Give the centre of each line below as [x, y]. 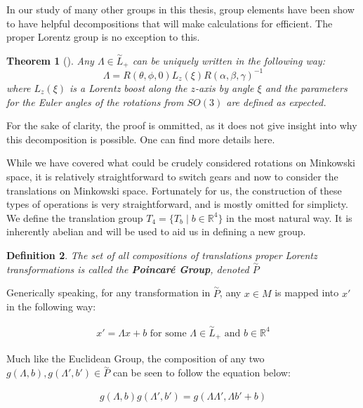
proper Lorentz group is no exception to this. [103, 37]
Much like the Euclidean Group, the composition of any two [136, 358]
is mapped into [307, 292]
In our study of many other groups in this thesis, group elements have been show [180, 9]
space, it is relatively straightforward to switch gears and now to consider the [172, 176]
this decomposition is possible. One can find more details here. [141, 139]
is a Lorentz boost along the [128, 87]
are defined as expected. [276, 101]
